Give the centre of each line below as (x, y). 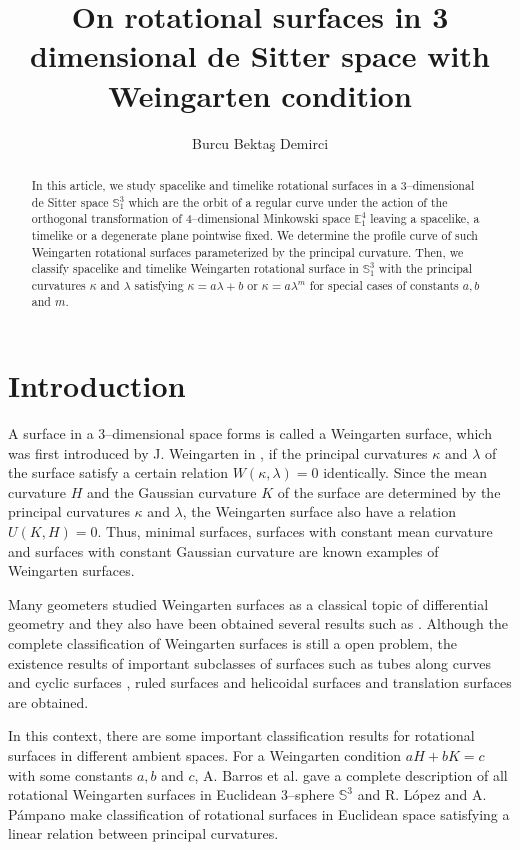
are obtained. (48, 701)
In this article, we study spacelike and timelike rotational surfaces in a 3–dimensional (253, 184)
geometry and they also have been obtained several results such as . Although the (258, 623)
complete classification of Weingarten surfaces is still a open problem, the (232, 643)
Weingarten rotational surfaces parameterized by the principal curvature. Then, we (247, 251)
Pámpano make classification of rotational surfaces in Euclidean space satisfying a (259, 813)
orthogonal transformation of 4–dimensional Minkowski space (191, 218)
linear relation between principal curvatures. (143, 833)
